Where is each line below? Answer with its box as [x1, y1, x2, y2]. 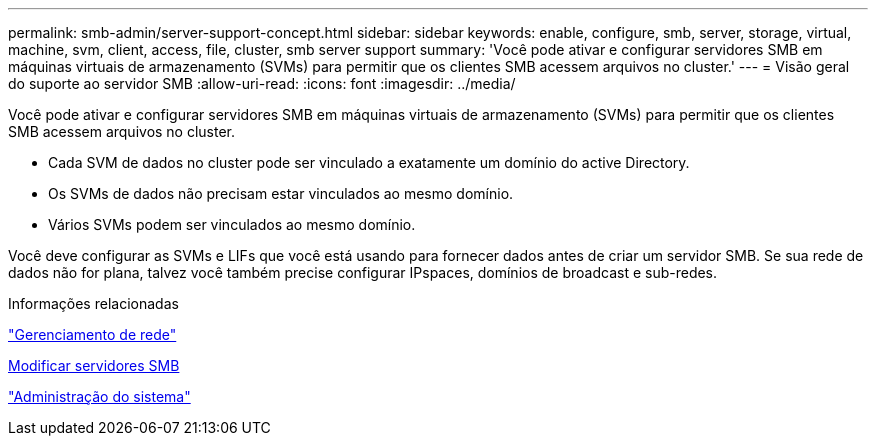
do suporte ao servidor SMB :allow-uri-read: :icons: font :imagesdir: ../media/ [8, 75, 516, 92]
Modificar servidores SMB [8, 357, 180, 374]
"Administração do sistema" [8, 388, 191, 405]
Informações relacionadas [8, 295, 179, 312]
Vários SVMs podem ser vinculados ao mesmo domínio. [48, 216, 416, 233]
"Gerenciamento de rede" [8, 326, 177, 343]
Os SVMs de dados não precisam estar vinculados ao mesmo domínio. [48, 185, 514, 202]
